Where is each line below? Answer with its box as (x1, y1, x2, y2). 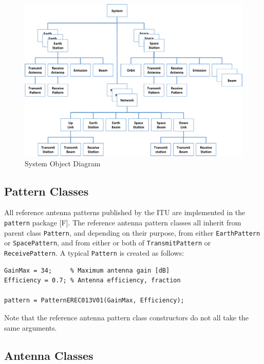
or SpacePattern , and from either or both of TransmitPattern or (4, 237, 211, 248)
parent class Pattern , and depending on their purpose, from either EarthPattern (4, 227, 260, 238)
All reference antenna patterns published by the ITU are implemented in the (4, 207, 246, 218)
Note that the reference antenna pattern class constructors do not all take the (4, 312, 249, 323)
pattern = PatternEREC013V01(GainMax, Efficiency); (4, 297, 184, 304)
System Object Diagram (25, 158, 101, 168)
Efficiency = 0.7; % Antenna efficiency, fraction (4, 277, 181, 284)
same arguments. (4, 322, 57, 333)
